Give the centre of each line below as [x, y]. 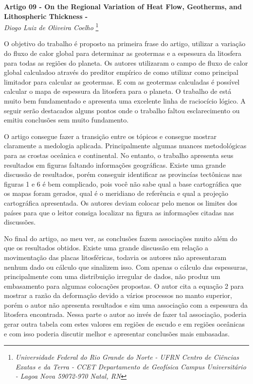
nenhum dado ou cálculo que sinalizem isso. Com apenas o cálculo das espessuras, [126, 267]
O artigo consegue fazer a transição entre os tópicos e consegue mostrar [110, 136]
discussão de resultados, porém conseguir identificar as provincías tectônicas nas [123, 174]
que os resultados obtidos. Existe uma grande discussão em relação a [106, 248]
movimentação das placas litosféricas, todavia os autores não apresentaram [115, 257]
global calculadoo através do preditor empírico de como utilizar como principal [121, 72]
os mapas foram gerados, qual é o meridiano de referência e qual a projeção [116, 193]
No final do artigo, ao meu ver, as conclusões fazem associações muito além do [121, 238]
